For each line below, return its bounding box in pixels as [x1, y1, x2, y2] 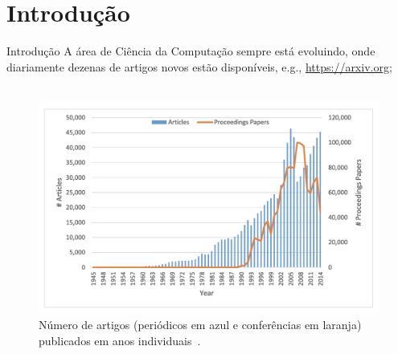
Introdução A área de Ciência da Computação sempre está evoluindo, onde [6, 43, 375, 59]
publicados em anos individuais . [39, 332, 201, 348]
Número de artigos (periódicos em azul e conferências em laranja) [39, 316, 362, 333]
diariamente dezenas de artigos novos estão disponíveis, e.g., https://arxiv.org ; [6, 58, 392, 75]
